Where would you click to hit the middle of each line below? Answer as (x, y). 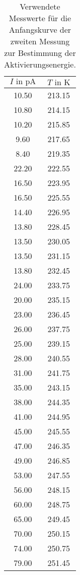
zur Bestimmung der (40, 53)
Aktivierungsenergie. (40, 64)
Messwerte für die (40, 18)
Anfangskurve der (40, 29)
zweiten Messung (40, 41)
